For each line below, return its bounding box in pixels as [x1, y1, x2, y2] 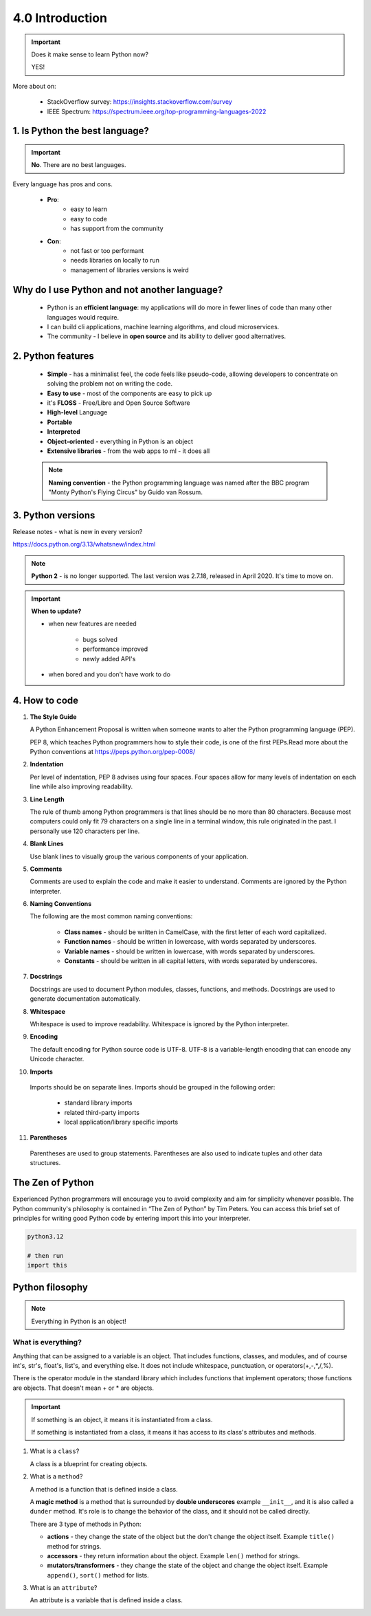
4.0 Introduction [12, 10, 108, 25]
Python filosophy [12, 1281, 89, 1293]
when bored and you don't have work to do [48, 670, 171, 678]
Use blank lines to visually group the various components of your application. [30, 852, 249, 861]
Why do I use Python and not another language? [12, 284, 223, 296]
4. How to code [12, 694, 79, 706]
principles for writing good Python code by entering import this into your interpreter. [12, 1214, 251, 1222]
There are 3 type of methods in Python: [30, 1520, 142, 1528]
